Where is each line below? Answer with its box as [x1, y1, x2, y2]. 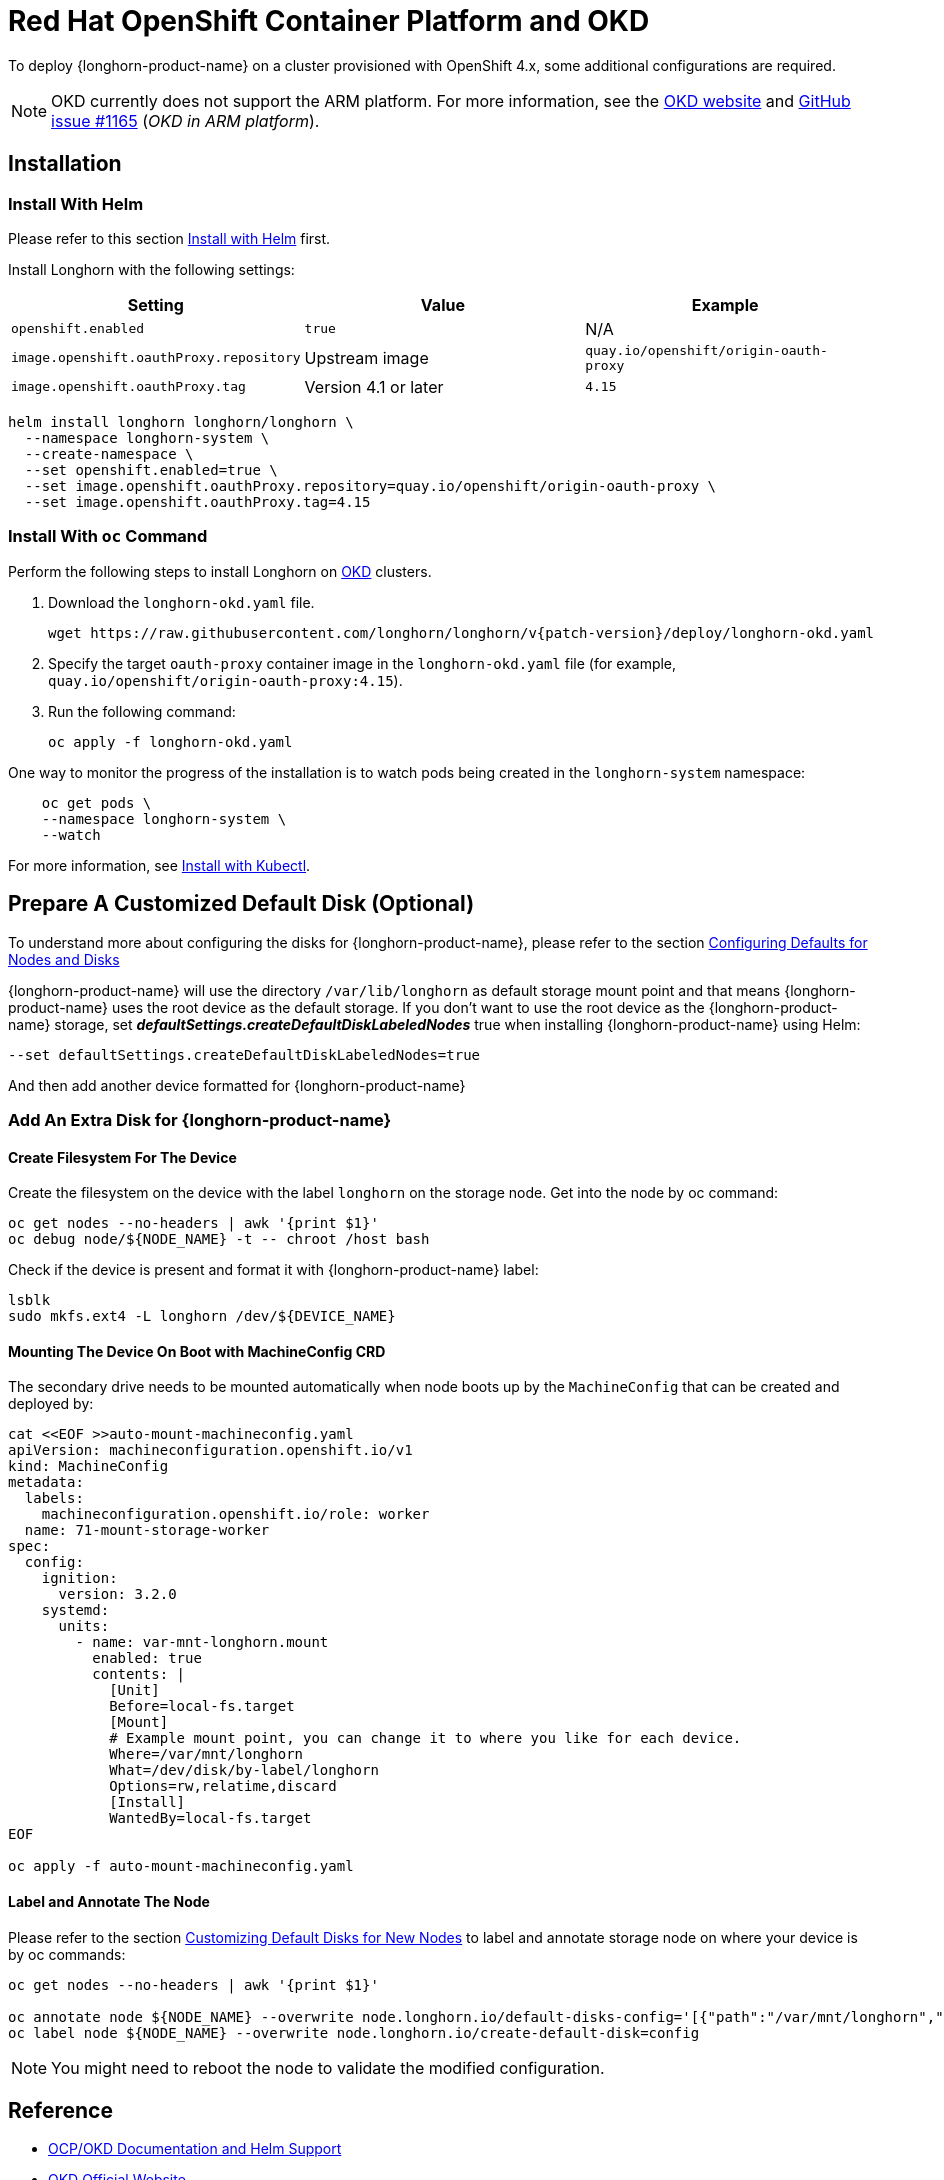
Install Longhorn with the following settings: [8, 260, 295, 278]
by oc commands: [8, 1945, 126, 1963]
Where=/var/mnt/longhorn [109, 1746, 304, 1763]
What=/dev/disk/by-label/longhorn [109, 1762, 379, 1779]
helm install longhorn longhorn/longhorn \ [8, 413, 354, 430]
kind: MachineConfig [8, 1458, 169, 1475]
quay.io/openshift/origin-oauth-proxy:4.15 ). [48, 671, 403, 689]
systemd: [41, 1602, 110, 1619]
